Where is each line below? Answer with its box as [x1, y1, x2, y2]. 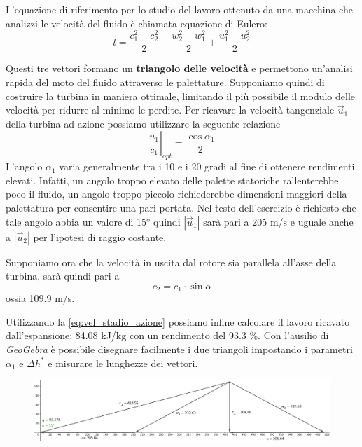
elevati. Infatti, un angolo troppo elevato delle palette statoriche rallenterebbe [6, 172, 339, 187]
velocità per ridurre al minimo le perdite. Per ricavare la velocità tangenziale [6, 102, 335, 117]
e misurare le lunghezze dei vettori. [48, 355, 198, 370]
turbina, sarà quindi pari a [6, 268, 120, 283]
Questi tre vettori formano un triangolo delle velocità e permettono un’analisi [6, 61, 353, 76]
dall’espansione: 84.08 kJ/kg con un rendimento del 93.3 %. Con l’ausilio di [6, 328, 329, 343]
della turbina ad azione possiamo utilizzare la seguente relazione [6, 116, 281, 130]
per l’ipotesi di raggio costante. [33, 229, 167, 244]
